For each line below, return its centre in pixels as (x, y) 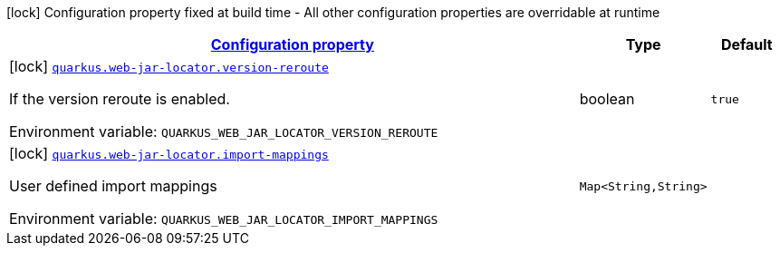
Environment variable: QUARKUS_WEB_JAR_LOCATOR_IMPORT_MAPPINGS (224, 219)
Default (746, 44)
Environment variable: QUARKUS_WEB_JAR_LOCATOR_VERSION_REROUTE (224, 131)
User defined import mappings (113, 186)
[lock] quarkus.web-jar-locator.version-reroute (169, 66)
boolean (607, 99)
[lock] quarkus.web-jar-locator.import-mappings (169, 153)
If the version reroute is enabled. (120, 99)
